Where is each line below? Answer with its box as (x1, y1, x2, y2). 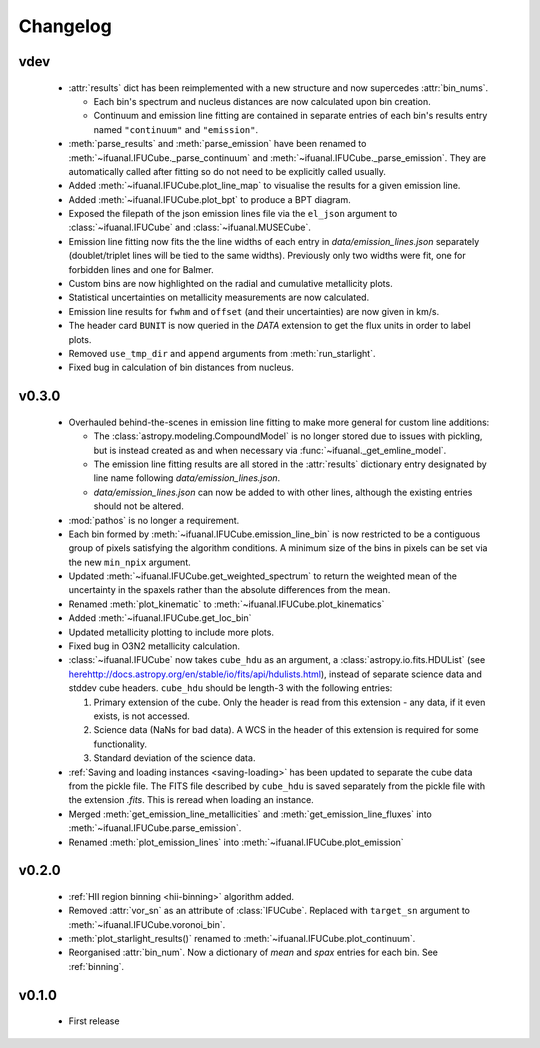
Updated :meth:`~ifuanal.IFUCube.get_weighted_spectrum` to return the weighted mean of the (68, 570, 457, 582)
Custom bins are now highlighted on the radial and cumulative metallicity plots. (68, 278, 394, 290)
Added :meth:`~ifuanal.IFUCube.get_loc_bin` (68, 612, 252, 624)
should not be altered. (93, 500, 184, 512)
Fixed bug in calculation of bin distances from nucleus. (68, 361, 295, 374)
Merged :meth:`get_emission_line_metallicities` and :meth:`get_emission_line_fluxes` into (68, 808, 432, 820)
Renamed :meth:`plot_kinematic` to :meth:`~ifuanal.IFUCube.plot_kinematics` (68, 598, 385, 610)
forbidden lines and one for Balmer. (68, 263, 214, 275)
